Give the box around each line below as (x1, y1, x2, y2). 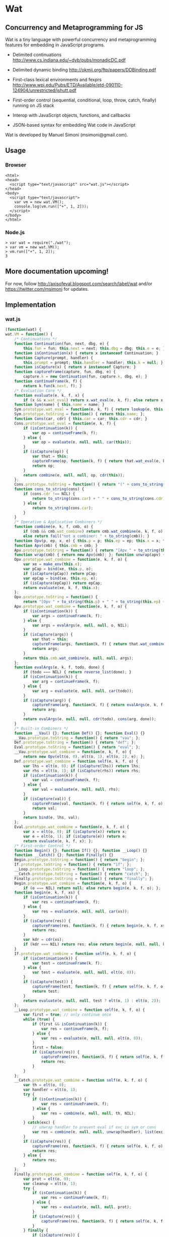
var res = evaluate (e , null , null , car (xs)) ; (32, 909, 129, 914)
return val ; (32, 805, 57, 811)
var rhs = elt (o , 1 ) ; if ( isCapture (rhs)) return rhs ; (23, 768, 141, 773)
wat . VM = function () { (5, 332, 53, 337)
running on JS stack (12, 102, 54, 109)
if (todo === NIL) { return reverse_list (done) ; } (23, 670, 132, 675)
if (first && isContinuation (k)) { (32, 1021, 107, 1027)
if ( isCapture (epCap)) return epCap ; (23, 580, 102, 585)
